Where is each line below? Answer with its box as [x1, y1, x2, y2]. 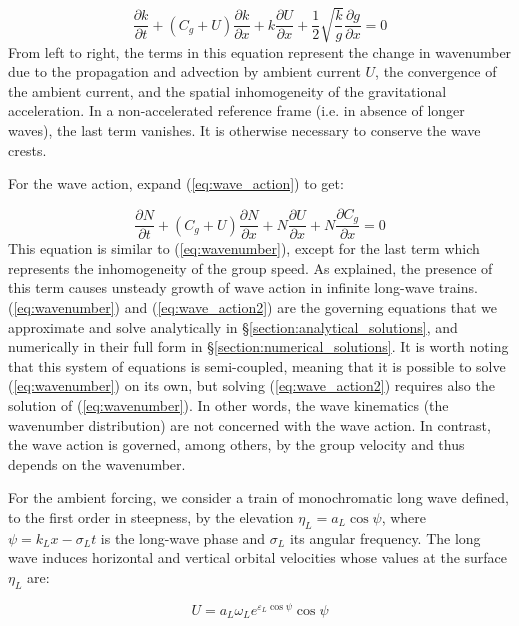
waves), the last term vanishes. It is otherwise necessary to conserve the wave [8, 119, 481, 140]
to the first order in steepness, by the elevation [8, 506, 294, 527]
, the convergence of [375, 61, 497, 82]
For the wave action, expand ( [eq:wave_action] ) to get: [8, 173, 344, 194]
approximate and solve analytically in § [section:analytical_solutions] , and [8, 316, 458, 337]
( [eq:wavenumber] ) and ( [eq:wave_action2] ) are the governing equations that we [8, 296, 498, 317]
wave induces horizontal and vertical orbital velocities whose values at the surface [8, 547, 508, 568]
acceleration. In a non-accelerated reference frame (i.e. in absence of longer [8, 100, 465, 121]
